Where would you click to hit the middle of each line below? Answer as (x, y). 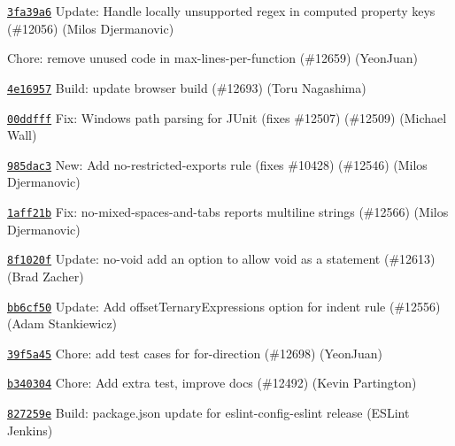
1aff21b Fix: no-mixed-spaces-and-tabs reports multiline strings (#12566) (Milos (228, 211)
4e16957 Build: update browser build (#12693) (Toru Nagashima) (187, 87)
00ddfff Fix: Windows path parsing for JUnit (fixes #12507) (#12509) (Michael (227, 117)
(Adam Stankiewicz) (62, 323)
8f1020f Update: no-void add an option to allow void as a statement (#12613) (221, 259)
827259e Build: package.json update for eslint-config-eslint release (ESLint (208, 413)
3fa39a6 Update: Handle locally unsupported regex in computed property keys (221, 11)
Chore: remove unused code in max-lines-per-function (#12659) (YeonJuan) (213, 58)
